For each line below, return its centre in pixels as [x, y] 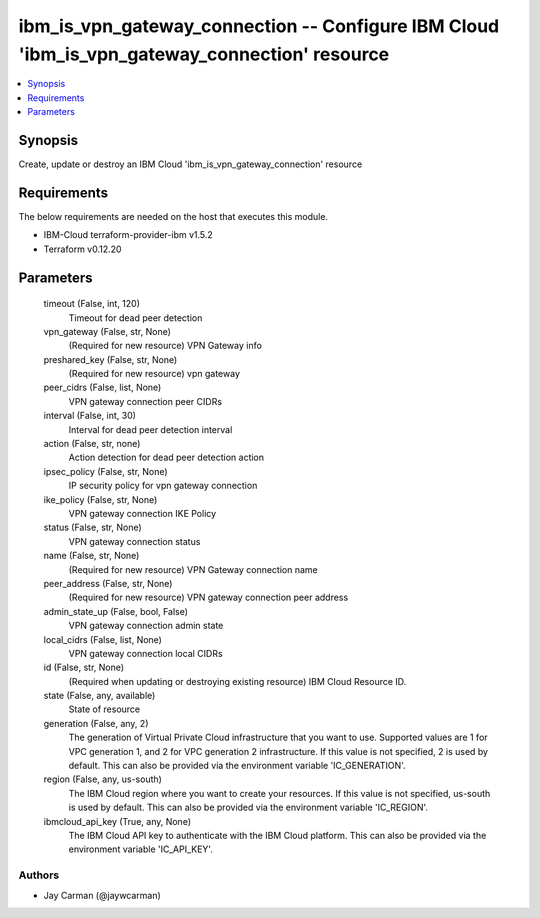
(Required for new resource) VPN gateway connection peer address [208, 597]
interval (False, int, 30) [90, 416]
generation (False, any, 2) [96, 723]
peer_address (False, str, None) [108, 583]
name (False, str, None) [91, 556]
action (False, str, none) [92, 444]
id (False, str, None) [84, 667]
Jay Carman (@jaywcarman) [102, 895]
